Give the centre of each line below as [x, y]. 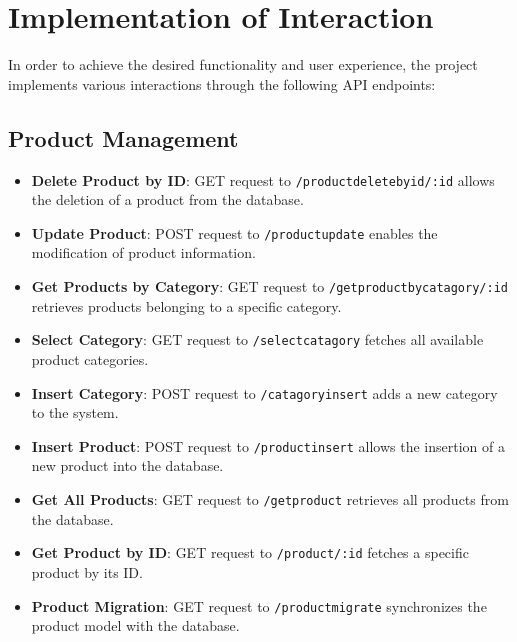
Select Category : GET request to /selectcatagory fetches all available [257, 339]
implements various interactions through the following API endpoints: [222, 83]
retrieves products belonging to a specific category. [186, 305]
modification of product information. [143, 252]
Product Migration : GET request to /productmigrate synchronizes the [259, 605]
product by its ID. [87, 571]
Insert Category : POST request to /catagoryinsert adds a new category [264, 392]
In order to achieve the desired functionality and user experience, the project [243, 64]
